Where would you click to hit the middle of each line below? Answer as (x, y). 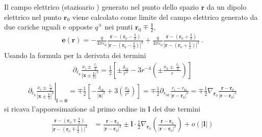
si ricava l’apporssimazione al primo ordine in (75, 108)
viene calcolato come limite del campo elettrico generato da (165, 17)
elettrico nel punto (33, 17)
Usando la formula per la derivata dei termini (75, 55)
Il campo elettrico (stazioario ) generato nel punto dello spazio (101, 7)
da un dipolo (227, 7)
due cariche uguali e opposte (48, 27)
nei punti (119, 27)
